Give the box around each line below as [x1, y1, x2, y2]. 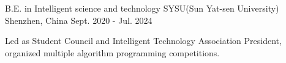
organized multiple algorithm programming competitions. [5, 46, 220, 59]
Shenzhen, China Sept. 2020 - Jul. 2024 [5, 13, 152, 26]
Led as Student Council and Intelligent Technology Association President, [5, 34, 282, 47]
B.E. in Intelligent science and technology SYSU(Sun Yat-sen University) [5, 2, 279, 14]
